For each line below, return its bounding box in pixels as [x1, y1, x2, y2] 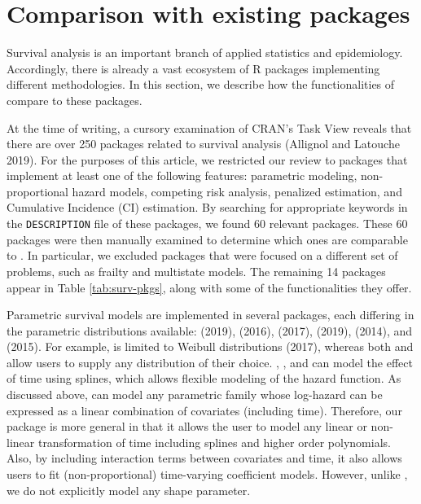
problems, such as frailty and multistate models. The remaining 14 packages [7, 262, 386, 279]
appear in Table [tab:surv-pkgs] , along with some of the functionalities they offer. [7, 278, 412, 296]
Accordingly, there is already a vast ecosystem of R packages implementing [7, 59, 380, 77]
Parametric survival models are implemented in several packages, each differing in [7, 306, 414, 323]
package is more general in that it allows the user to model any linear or [7, 418, 367, 435]
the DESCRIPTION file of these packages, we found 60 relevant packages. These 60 [7, 215, 408, 232]
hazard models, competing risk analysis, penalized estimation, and [72, 182, 402, 199]
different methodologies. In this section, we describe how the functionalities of [7, 76, 395, 93]
